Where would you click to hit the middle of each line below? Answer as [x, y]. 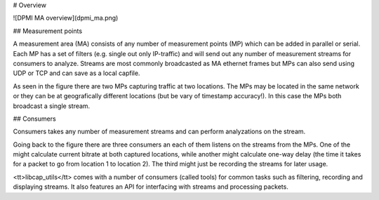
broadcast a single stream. [52, 106]
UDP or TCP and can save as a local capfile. [77, 73]
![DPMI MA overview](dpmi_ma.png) [66, 18]
